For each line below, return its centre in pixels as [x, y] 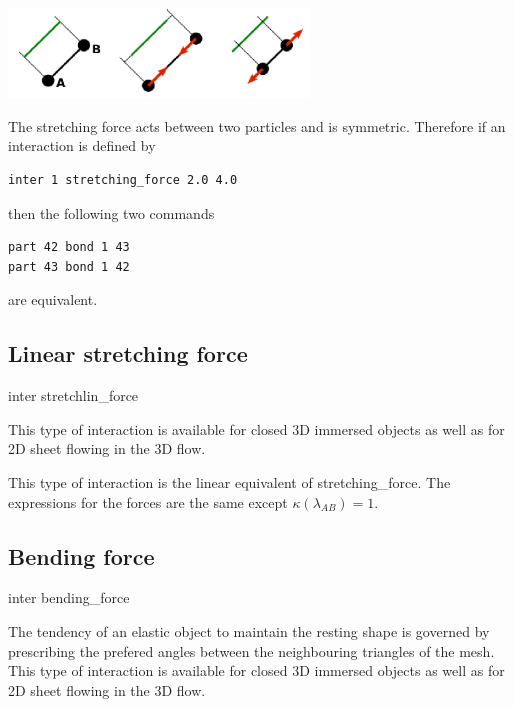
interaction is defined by [82, 145]
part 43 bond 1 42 [69, 266]
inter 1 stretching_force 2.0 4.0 [123, 180]
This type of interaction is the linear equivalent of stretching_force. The [229, 481]
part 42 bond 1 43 [69, 247]
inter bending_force [69, 597]
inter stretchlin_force [73, 395]
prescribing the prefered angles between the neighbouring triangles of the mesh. [251, 650]
